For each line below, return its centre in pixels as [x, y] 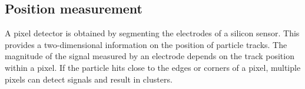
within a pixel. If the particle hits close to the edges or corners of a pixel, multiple [153, 67]
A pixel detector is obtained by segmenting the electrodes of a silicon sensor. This [152, 33]
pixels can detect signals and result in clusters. [89, 79]
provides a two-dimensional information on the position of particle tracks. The [146, 44]
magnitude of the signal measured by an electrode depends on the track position [150, 56]
